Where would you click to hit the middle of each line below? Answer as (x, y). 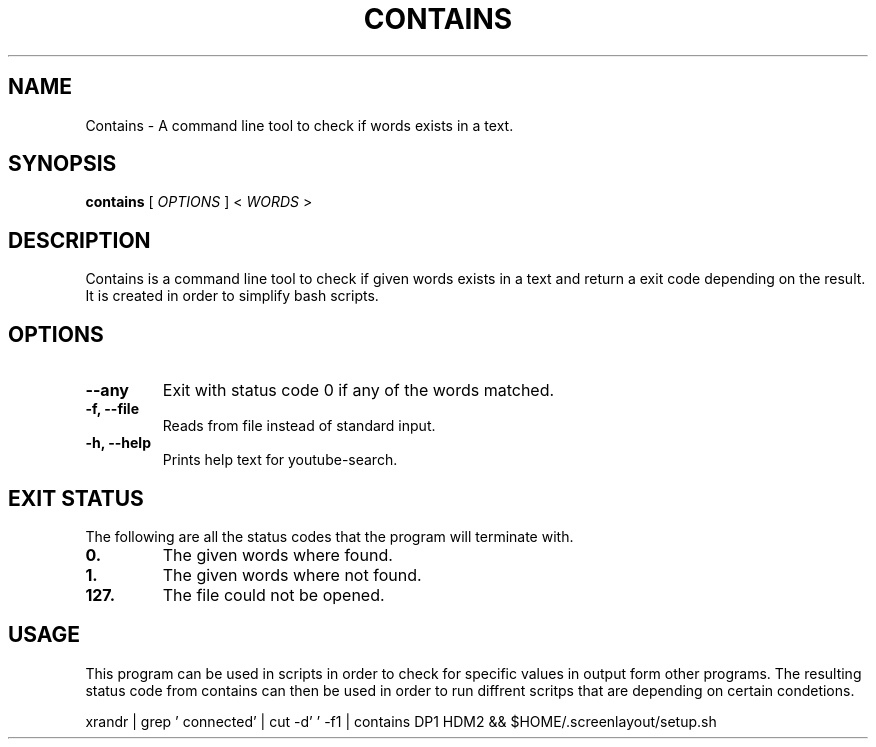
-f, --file (112, 409)
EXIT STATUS (76, 498)
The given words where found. (277, 554)
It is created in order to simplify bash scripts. (232, 296)
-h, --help (118, 443)
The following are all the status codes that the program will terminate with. (329, 536)
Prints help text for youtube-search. (280, 460)
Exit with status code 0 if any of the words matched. (358, 390)
